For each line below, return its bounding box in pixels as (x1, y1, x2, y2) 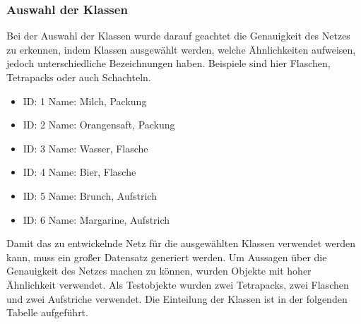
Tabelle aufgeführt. (6, 305, 88, 320)
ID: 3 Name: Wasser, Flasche (23, 140, 148, 155)
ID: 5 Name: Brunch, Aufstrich (23, 188, 157, 203)
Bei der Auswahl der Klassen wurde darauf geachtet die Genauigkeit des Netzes (6, 28, 350, 43)
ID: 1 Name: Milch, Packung (23, 93, 147, 108)
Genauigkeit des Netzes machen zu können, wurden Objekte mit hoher (6, 263, 312, 278)
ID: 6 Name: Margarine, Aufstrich (23, 212, 170, 227)
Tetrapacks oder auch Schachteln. (6, 70, 151, 84)
